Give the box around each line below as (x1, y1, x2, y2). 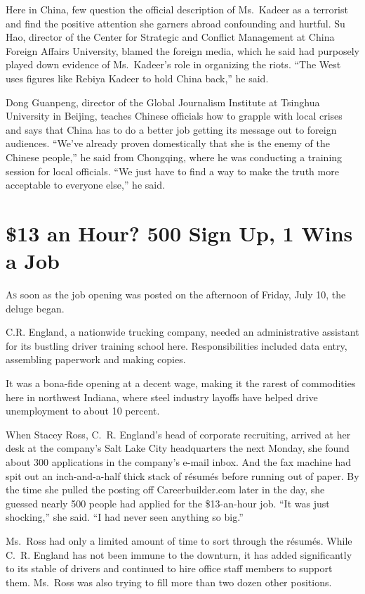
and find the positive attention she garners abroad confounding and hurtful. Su (6, 15, 345, 30)
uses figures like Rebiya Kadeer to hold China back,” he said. (6, 70, 269, 85)
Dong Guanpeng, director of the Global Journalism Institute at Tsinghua (6, 94, 320, 109)
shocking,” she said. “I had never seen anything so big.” (6, 510, 244, 524)
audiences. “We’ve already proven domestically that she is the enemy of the (6, 136, 330, 151)
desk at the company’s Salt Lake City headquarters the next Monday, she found (6, 441, 350, 455)
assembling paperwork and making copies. (6, 352, 186, 367)
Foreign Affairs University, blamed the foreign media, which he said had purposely (6, 43, 359, 58)
